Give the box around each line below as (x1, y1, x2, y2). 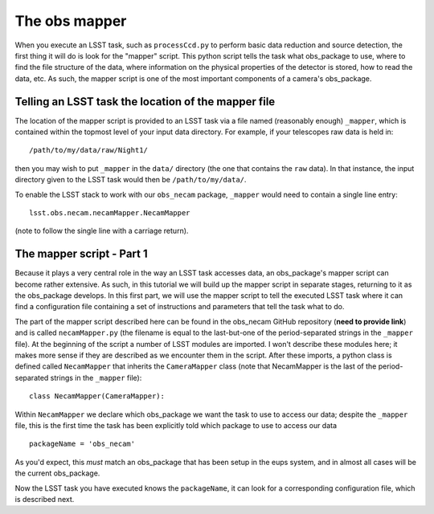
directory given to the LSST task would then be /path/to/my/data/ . (14, 175, 247, 185)
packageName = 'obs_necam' (29, 439, 136, 449)
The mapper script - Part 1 (14, 247, 148, 261)
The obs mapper (14, 12, 127, 30)
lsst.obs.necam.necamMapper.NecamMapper (29, 208, 190, 217)
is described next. (14, 494, 75, 504)
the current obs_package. (14, 468, 100, 478)
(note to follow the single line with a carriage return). (14, 226, 189, 236)
